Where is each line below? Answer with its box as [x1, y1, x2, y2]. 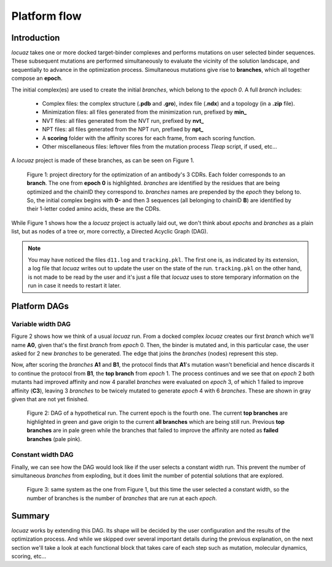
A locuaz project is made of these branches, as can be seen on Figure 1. [11, 157, 195, 164]
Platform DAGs [11, 301, 69, 311]
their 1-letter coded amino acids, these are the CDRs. [26, 205, 161, 213]
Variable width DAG [11, 319, 71, 328]
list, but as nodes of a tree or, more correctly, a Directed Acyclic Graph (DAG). [11, 228, 208, 235]
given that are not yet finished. [11, 395, 89, 402]
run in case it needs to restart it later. [28, 282, 121, 289]
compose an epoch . [11, 74, 63, 82]
